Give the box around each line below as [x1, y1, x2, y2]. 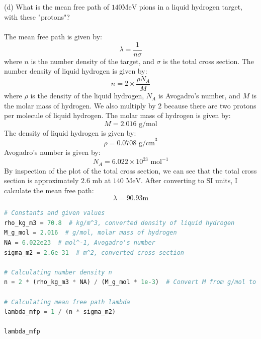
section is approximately [4, 175, 79, 186]
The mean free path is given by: [4, 31, 102, 42]
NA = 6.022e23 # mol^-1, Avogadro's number [4, 239, 155, 247]
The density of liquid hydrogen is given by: [4, 127, 136, 138]
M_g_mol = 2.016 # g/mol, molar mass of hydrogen [4, 229, 177, 237]
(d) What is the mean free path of [4, 2, 109, 12]
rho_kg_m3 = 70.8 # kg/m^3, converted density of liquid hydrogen [4, 219, 235, 227]
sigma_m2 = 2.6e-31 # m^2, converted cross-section [4, 249, 184, 256]
